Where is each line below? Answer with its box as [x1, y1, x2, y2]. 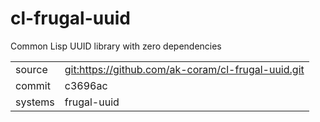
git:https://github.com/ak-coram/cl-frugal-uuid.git [64, 62, 305, 76]
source [15, 62, 48, 76]
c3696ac [64, 78, 108, 92]
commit [15, 78, 51, 92]
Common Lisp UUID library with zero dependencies [10, 40, 222, 52]
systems [15, 95, 55, 109]
